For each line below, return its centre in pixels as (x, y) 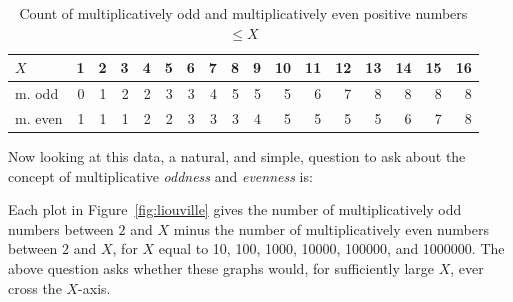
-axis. (94, 287)
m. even (39, 117)
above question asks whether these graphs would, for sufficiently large (221, 267)
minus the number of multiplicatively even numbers (331, 228)
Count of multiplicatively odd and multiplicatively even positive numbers (243, 13)
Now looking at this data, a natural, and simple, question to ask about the (237, 155)
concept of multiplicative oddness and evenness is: (160, 175)
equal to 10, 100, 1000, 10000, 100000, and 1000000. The (331, 248)
